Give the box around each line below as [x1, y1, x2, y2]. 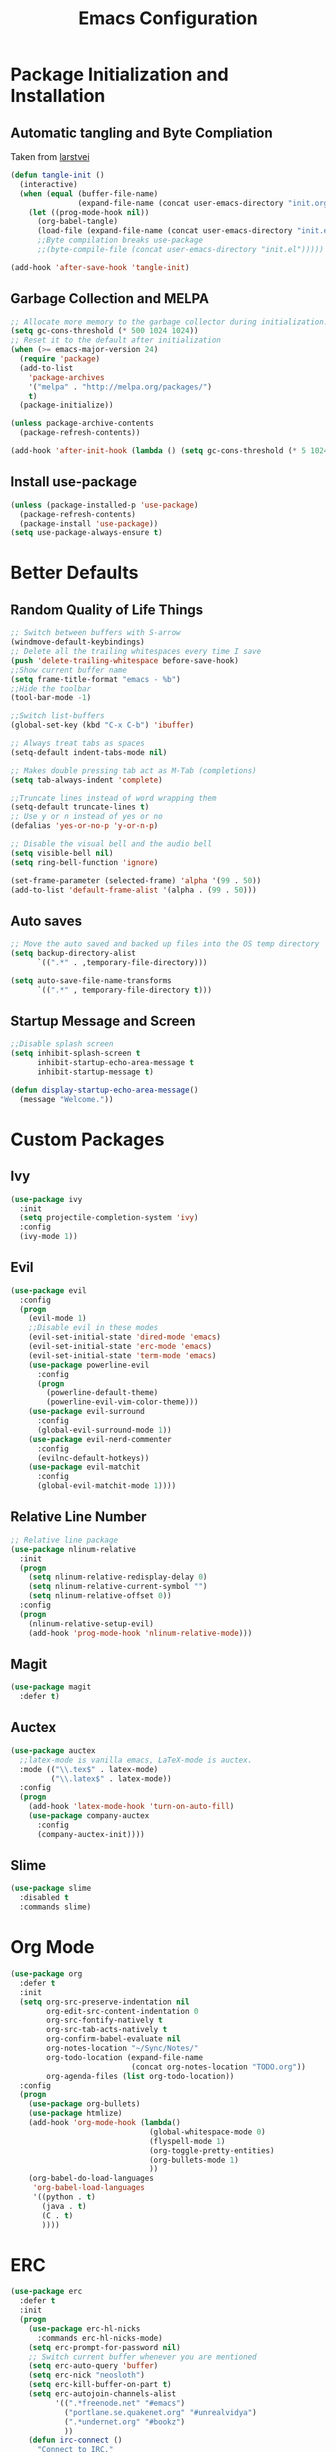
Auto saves [10, 912, 83, 929]
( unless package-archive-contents [10, 418, 155, 429]
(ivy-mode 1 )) [19, 1232, 78, 1242]
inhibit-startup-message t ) [36, 1067, 155, 1077]
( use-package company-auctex [28, 1811, 150, 1821]
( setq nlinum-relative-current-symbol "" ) [28, 1582, 208, 1592]
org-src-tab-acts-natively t [46, 2025, 168, 2035]
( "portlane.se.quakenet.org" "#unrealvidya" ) [63, 2407, 257, 2417]
